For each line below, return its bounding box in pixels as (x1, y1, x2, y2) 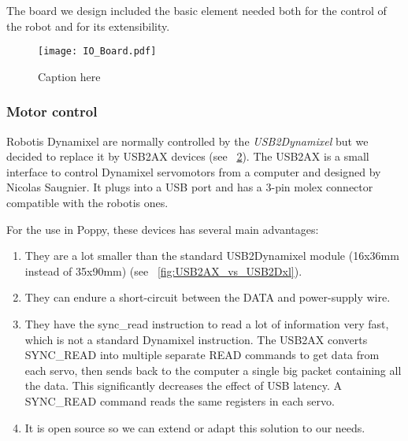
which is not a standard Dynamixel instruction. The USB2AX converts (24, 331, 368, 347)
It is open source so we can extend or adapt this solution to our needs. (24, 419, 365, 435)
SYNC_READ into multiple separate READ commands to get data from (24, 346, 380, 363)
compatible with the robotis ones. (6, 195, 169, 211)
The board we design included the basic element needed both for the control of (6, 2, 387, 18)
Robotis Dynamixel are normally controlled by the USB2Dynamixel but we (6, 132, 369, 149)
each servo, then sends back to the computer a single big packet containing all (24, 361, 402, 378)
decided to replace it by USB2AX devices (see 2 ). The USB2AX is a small (6, 148, 369, 165)
